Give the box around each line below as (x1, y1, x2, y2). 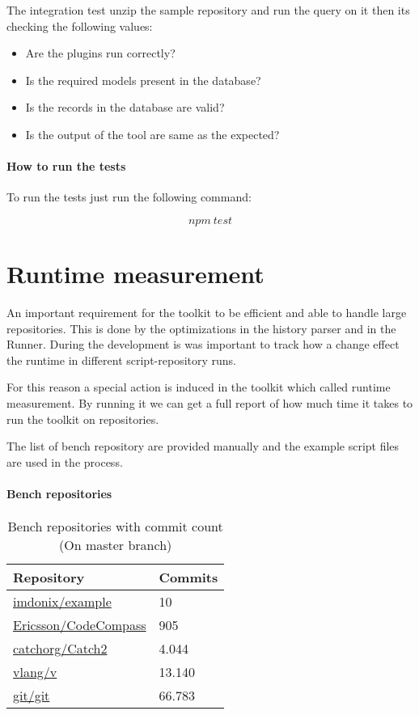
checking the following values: (6, 17, 153, 34)
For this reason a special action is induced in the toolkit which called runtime (6, 379, 391, 396)
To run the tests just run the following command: (6, 188, 252, 205)
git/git (13, 686, 50, 705)
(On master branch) (59, 535, 172, 555)
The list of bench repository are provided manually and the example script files (6, 438, 400, 455)
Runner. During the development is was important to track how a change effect (6, 336, 400, 353)
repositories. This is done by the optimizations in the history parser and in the (6, 319, 396, 336)
